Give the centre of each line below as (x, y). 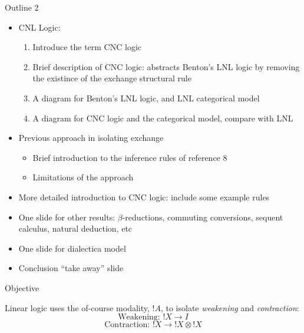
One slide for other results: (67, 217)
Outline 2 (22, 7)
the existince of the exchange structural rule (112, 78)
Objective (22, 287)
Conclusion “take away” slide (71, 268)
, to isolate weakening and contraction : (230, 307)
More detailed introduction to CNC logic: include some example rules (144, 197)
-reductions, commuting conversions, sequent (203, 217)
